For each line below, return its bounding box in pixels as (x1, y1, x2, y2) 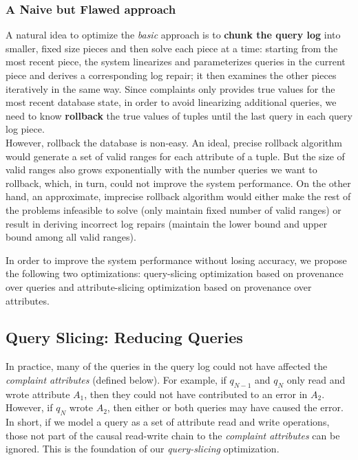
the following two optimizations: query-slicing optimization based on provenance (6, 266, 344, 281)
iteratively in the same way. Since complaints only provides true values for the (6, 81, 335, 96)
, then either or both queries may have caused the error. (107, 400, 344, 415)
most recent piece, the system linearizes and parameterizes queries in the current (6, 54, 346, 69)
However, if (6, 400, 53, 415)
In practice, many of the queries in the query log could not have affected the (6, 359, 328, 373)
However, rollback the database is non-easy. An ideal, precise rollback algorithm (6, 135, 342, 149)
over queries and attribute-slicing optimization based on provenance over (6, 279, 312, 294)
